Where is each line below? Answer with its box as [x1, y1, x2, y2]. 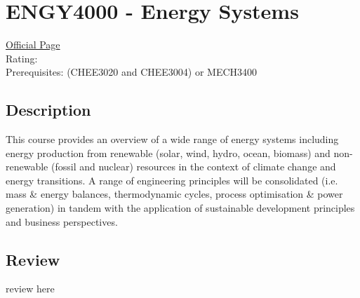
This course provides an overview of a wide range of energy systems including [6, 132, 339, 147]
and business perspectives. [6, 214, 118, 229]
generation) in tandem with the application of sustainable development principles [6, 201, 355, 215]
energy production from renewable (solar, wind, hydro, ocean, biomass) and [6, 145, 331, 160]
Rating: [6, 50, 38, 65]
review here [6, 281, 55, 296]
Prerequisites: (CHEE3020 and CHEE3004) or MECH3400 [6, 65, 258, 79]
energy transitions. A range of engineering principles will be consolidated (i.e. [6, 172, 338, 187]
